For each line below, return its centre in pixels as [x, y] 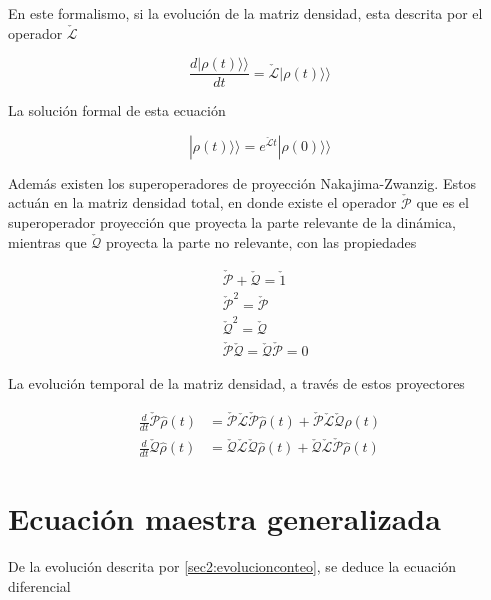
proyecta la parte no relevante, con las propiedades [261, 241]
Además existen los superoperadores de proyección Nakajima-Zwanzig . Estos [242, 182]
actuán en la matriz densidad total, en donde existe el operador [202, 202]
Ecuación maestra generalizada [224, 518]
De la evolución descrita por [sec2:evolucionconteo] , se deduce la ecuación [232, 566]
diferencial [39, 585]
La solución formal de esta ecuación [117, 110]
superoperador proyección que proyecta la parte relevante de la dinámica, [232, 222]
